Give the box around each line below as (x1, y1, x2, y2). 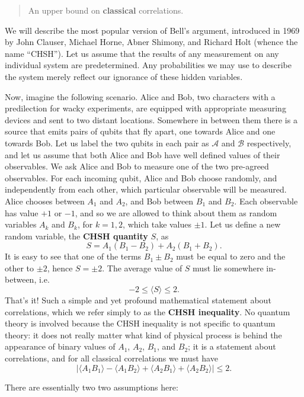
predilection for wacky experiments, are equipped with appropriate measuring (5, 102, 286, 114)
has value (5, 206, 39, 219)
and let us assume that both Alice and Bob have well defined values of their (5, 148, 280, 161)
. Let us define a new (204, 218, 281, 230)
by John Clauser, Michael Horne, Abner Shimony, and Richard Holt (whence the (5, 36, 298, 48)
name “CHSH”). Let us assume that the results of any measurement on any (5, 47, 279, 59)
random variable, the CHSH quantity (5, 229, 148, 242)
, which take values (123, 218, 192, 230)
